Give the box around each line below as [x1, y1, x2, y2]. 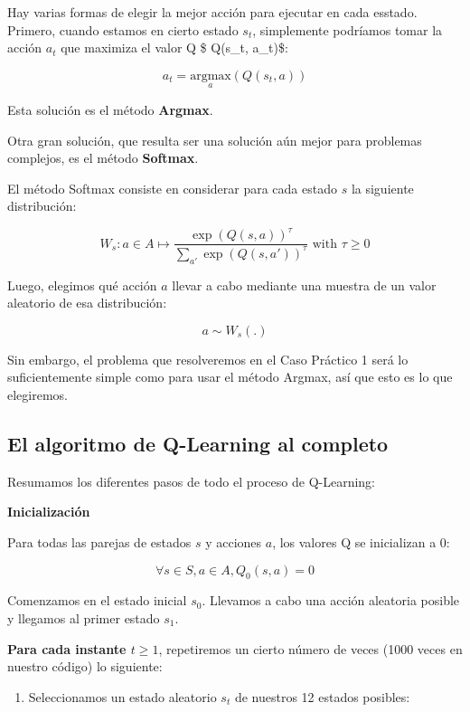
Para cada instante [7, 639, 127, 658]
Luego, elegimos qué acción [7, 275, 157, 294]
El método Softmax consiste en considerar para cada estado [7, 178, 337, 197]
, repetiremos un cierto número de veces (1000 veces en [158, 639, 463, 658]
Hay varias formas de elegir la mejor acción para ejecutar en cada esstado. [7, 3, 418, 21]
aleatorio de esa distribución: [7, 293, 167, 312]
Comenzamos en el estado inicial [7, 591, 187, 610]
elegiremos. [7, 385, 68, 404]
